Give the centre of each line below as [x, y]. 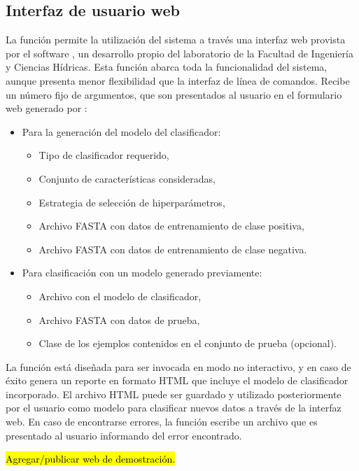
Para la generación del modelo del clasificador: [121, 131]
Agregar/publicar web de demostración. [91, 459]
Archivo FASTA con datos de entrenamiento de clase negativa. [173, 249]
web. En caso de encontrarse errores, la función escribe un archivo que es [162, 422]
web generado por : [47, 108]
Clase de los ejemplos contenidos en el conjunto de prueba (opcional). [188, 343]
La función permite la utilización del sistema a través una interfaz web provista [176, 40]
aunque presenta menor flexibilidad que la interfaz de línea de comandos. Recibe [178, 80]
